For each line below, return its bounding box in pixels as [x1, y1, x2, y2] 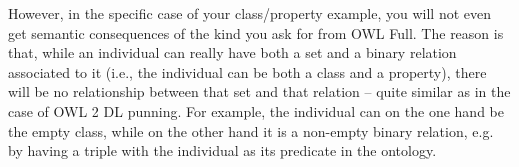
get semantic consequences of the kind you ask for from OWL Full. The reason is [8, 22, 504, 43]
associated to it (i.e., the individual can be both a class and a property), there [8, 61, 487, 82]
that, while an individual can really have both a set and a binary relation [8, 42, 457, 63]
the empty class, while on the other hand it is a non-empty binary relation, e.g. [8, 120, 494, 141]
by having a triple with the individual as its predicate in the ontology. [8, 140, 437, 161]
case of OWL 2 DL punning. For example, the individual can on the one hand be [8, 100, 504, 121]
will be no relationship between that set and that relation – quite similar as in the [8, 81, 511, 102]
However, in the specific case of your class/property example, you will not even [8, 3, 492, 23]
